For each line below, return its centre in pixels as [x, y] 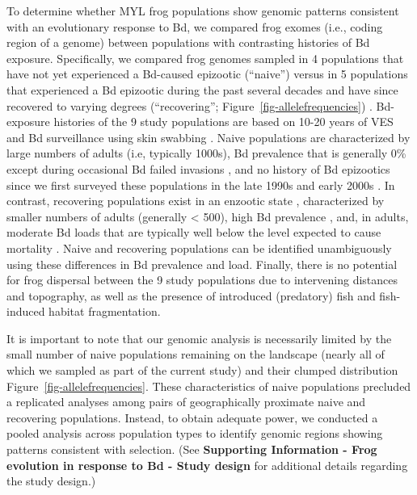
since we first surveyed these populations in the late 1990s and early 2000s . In [201, 185]
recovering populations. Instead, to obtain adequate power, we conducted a [192, 417]
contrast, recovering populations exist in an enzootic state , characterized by [196, 201]
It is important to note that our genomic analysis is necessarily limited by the [199, 338]
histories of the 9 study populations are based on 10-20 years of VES [223, 122]
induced [26, 311]
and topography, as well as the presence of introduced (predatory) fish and [191, 295]
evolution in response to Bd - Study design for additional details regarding [207, 465]
